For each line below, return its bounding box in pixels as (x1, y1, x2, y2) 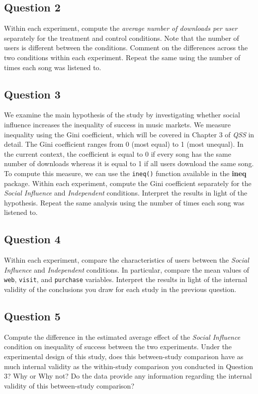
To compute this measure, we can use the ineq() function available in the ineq (4, 168, 247, 178)
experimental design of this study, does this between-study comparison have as (4, 351, 244, 361)
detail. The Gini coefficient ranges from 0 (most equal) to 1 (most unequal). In (4, 139, 244, 149)
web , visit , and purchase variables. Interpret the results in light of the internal (4, 274, 248, 285)
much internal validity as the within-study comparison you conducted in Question (4, 361, 253, 371)
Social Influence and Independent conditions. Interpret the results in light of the (4, 188, 248, 198)
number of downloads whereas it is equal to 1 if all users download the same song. (4, 158, 254, 169)
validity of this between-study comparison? (4, 380, 134, 391)
